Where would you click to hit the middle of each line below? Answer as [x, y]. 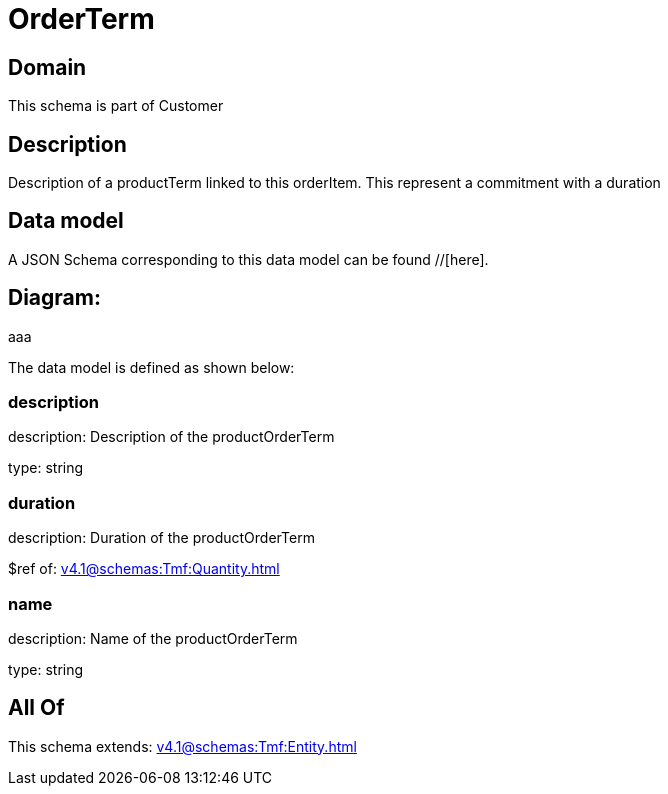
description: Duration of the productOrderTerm [161, 538]
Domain [47, 67]
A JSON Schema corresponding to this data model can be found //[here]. [248, 259]
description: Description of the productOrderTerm [171, 437]
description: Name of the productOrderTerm [153, 638]
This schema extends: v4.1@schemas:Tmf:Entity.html [182, 746]
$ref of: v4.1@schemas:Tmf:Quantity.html [144, 569]
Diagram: [54, 298]
